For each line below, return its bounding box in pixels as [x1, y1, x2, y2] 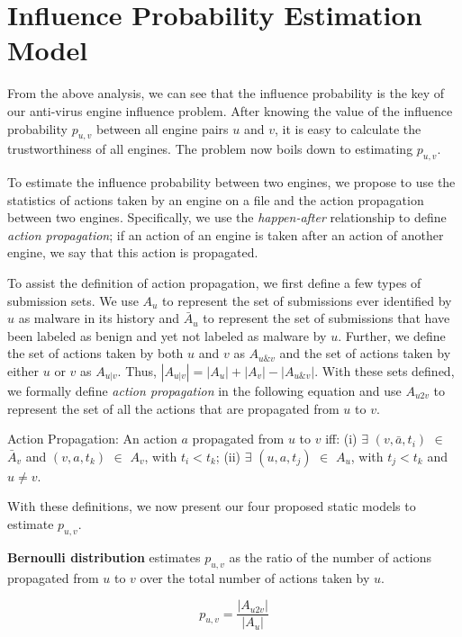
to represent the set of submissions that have [203, 309, 450, 327]
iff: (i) [325, 429, 358, 448]
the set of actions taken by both [7, 344, 184, 363]
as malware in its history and [18, 309, 180, 327]
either [7, 362, 40, 381]
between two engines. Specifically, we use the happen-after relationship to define [7, 208, 447, 227]
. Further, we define [338, 326, 446, 345]
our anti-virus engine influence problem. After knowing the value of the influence [7, 101, 453, 120]
